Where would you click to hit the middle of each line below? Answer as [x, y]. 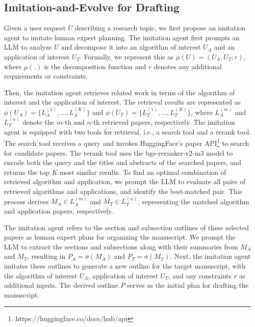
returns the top [27, 172]
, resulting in [46, 256]
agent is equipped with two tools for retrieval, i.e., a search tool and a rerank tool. [127, 131]
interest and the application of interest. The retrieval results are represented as [122, 102]
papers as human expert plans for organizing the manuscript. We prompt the [120, 237]
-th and [74, 122]
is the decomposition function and [95, 66]
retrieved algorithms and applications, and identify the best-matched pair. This [123, 191]
